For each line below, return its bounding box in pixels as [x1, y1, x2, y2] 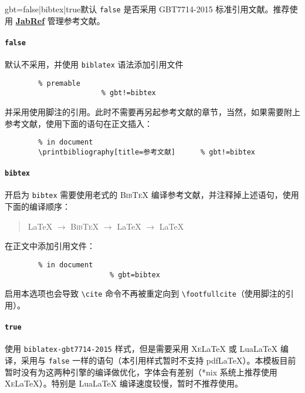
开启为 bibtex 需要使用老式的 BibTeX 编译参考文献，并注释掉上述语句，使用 [5, 189, 299, 201]
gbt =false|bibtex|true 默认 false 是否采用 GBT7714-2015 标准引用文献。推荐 [5, 3, 290, 15]
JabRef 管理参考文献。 [15, 14, 105, 26]
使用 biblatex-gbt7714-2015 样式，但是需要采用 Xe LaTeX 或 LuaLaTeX [5, 342, 278, 355]
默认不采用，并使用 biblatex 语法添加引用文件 [5, 58, 184, 70]
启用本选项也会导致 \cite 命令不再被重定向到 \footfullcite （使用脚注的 [5, 287, 286, 300]
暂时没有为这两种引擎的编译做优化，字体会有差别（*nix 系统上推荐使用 [5, 365, 277, 378]
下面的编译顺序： [5, 200, 70, 213]
